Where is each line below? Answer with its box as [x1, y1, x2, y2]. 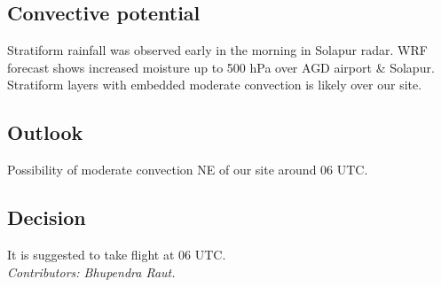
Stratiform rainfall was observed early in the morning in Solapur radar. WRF [7, 41, 428, 59]
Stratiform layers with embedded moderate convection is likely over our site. [7, 75, 422, 94]
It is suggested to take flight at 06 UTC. [7, 244, 226, 263]
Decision [7, 204, 86, 231]
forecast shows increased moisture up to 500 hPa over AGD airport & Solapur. [7, 58, 435, 76]
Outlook [7, 119, 83, 146]
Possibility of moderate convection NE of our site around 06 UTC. [7, 160, 368, 179]
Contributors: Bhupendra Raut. [7, 262, 176, 281]
